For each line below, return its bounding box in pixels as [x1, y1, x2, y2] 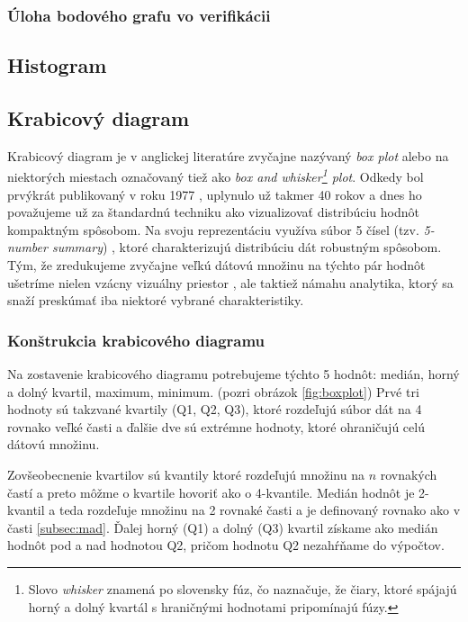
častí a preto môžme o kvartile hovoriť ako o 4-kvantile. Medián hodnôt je [7, 482, 415, 501]
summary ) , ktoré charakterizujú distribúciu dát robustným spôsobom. [51, 238, 442, 257]
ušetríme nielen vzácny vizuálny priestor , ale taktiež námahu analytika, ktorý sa [7, 273, 454, 292]
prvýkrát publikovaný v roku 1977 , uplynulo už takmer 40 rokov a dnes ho [7, 185, 422, 203]
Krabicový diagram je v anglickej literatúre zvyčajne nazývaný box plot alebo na [7, 146, 449, 165]
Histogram [7, 51, 107, 79]
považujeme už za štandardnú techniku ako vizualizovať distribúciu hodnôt [7, 203, 419, 221]
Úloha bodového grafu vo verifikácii [7, 4, 271, 26]
